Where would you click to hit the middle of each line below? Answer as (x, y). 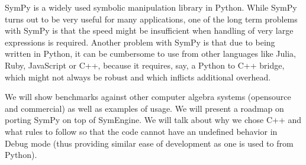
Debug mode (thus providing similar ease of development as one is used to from (149, 143)
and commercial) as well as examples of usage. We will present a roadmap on (144, 108)
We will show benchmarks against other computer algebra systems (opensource (148, 97)
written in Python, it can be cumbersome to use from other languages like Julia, (150, 54)
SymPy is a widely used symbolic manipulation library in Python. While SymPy (151, 7)
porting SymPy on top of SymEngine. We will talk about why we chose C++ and (153, 120)
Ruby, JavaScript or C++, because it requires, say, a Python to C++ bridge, (145, 65)
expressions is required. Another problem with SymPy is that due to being (140, 42)
